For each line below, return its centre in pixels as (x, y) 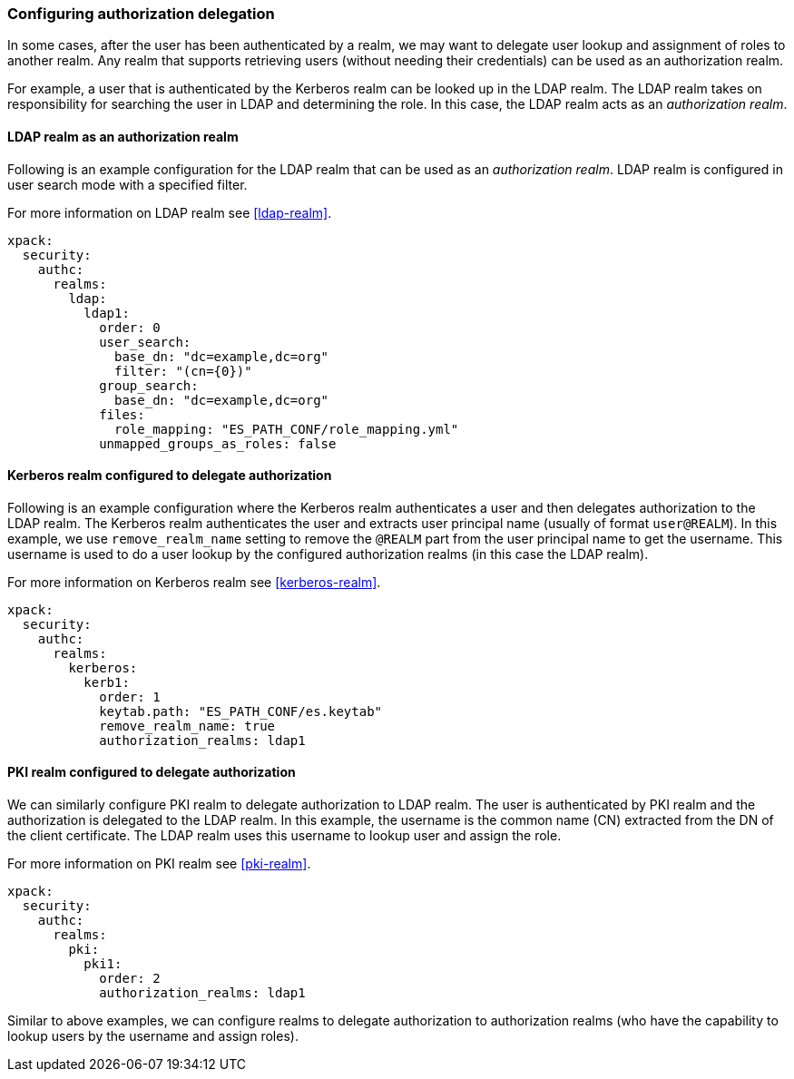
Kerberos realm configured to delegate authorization (170, 476)
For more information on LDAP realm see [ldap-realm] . (170, 212)
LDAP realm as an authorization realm (123, 136)
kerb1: (107, 682)
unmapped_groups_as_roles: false (218, 443)
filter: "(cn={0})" (183, 371)
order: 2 (130, 979)
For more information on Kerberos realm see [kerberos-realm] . (194, 582)
